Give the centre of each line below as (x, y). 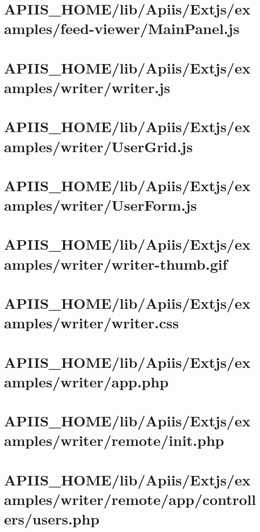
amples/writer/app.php (86, 381)
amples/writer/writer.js (87, 87)
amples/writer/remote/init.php (114, 440)
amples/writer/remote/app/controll (130, 499)
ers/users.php (52, 519)
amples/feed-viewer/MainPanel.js (122, 28)
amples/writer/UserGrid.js (98, 146)
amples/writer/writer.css (91, 323)
